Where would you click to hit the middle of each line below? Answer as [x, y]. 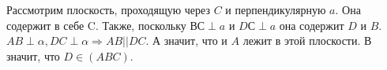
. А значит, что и [186, 41]
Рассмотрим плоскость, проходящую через [108, 9]
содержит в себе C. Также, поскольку [96, 25]
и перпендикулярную [276, 9]
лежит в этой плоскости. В [307, 41]
